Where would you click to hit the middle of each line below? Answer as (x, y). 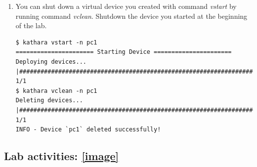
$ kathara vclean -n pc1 (56, 91)
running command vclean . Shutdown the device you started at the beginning (131, 16)
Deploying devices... (51, 62)
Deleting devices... (49, 101)
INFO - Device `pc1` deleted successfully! (88, 130)
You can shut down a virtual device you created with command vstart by (126, 6)
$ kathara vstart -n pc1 (56, 42)
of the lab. (31, 25)
